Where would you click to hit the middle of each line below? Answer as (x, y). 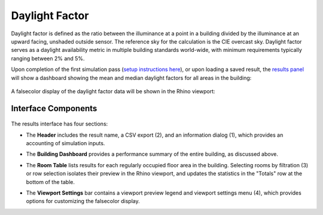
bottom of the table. (50, 182)
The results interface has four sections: (60, 124)
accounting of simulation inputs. (65, 143)
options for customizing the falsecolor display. (83, 201)
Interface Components (54, 108)
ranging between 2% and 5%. (48, 58)
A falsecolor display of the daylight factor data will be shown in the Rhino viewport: (113, 91)
